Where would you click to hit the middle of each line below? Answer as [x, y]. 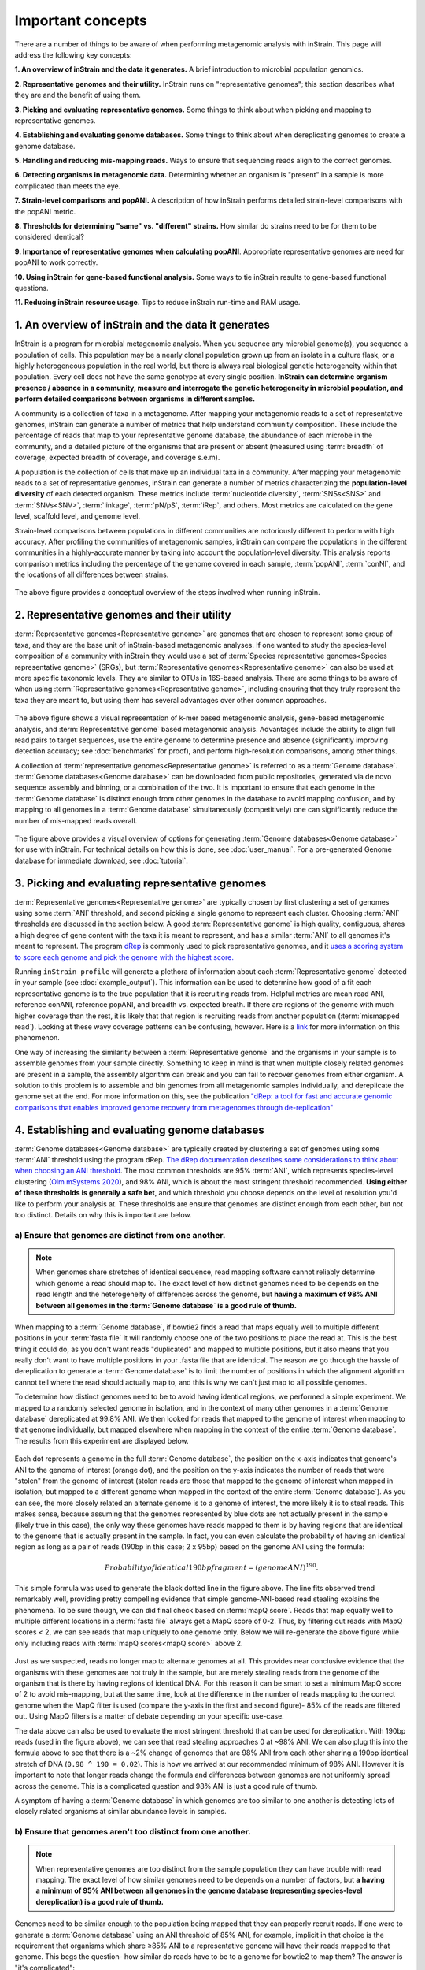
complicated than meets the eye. [68, 186]
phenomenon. [37, 1038]
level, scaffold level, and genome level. [78, 516]
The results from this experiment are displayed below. [102, 1440]
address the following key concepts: [73, 54]
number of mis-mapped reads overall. [76, 820]
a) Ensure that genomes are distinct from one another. [120, 1235]
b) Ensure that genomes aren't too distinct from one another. [133, 1832]
